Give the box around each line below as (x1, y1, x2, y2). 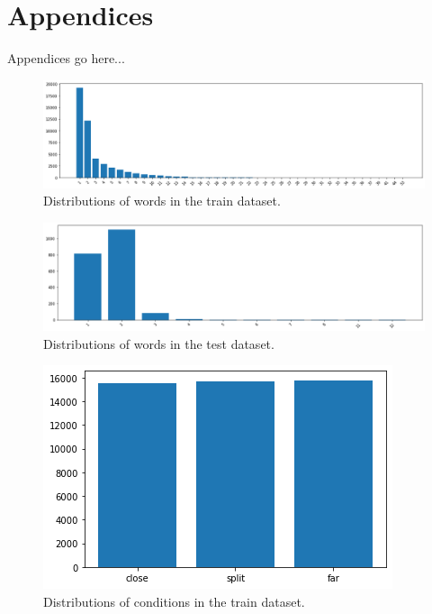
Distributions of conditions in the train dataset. (43, 591, 305, 610)
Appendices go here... (7, 49, 125, 68)
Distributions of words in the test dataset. (43, 334, 274, 353)
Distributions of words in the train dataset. (43, 191, 281, 210)
